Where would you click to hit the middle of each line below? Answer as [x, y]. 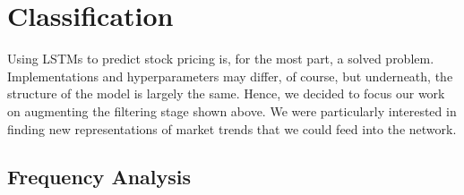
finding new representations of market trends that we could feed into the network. [232, 128]
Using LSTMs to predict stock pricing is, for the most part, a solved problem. [221, 59]
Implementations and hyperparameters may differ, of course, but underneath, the [230, 76]
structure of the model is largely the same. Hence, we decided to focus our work [226, 93]
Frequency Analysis [99, 177]
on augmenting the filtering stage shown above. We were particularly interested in [232, 110]
